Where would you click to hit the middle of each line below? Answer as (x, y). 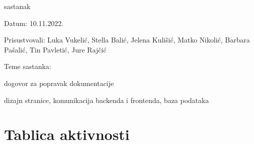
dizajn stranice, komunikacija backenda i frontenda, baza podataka (106, 100)
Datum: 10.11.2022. (34, 23)
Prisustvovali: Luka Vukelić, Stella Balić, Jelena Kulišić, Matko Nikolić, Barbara (127, 40)
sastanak (17, 6)
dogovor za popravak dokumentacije (59, 83)
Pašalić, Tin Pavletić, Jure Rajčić (55, 49)
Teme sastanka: (28, 66)
